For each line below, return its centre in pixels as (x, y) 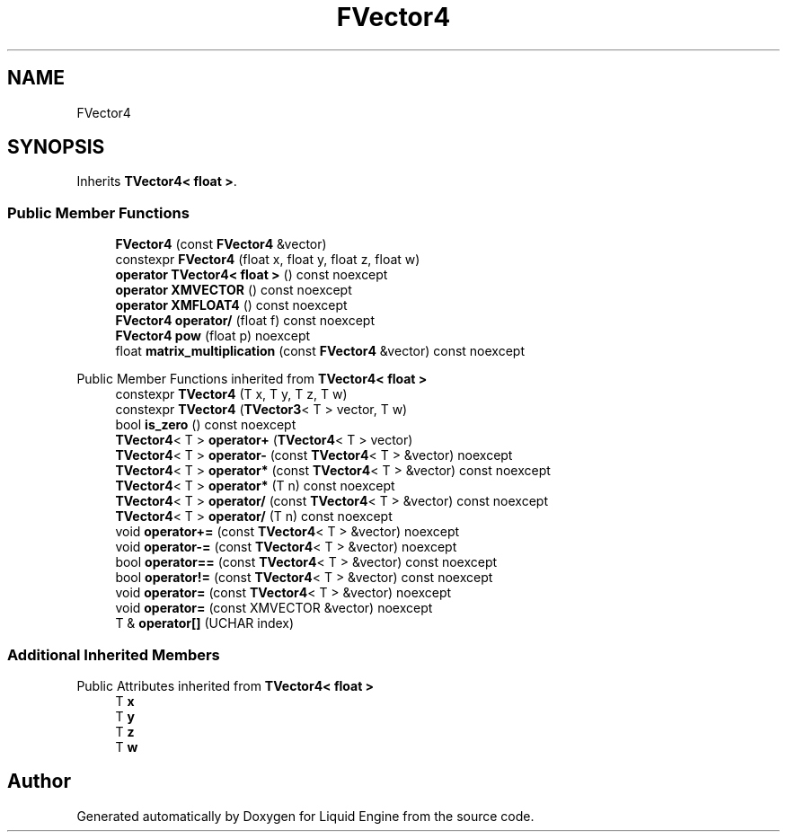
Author (39, 782)
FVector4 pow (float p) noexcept (213, 336)
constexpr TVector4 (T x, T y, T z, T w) (231, 394)
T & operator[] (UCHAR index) (205, 623)
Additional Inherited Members (114, 654)
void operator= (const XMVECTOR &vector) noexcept (274, 608)
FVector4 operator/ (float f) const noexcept (245, 321)
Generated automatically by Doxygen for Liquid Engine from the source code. (305, 816)
